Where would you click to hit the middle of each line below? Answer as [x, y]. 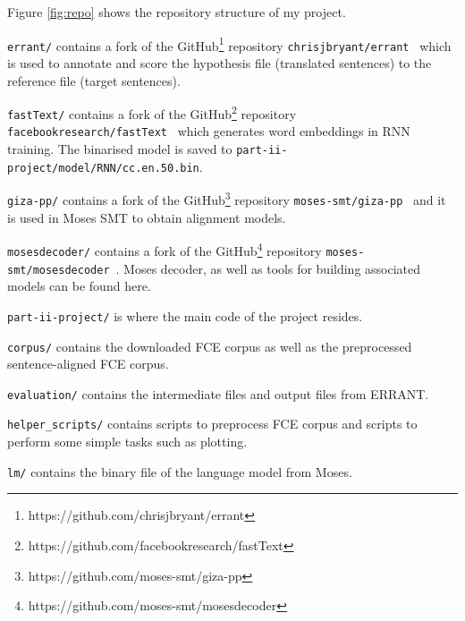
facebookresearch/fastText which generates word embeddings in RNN [209, 131]
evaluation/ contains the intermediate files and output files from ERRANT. [218, 393]
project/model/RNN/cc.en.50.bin [103, 168]
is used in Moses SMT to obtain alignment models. [147, 217]
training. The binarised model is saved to [120, 149]
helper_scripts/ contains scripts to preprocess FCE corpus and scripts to [212, 424]
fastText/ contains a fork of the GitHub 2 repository [152, 112]
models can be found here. [79, 286]
